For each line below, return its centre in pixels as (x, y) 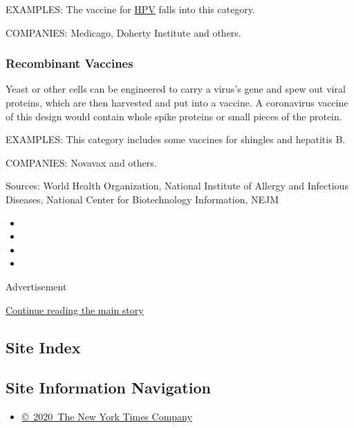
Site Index (43, 347)
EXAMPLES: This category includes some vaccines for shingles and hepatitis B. (176, 139)
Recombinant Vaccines (69, 63)
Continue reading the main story (75, 309)
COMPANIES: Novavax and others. (81, 162)
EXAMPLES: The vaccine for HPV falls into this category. (130, 9)
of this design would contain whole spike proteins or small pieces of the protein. (174, 116)
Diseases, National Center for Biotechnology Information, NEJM (142, 199)
